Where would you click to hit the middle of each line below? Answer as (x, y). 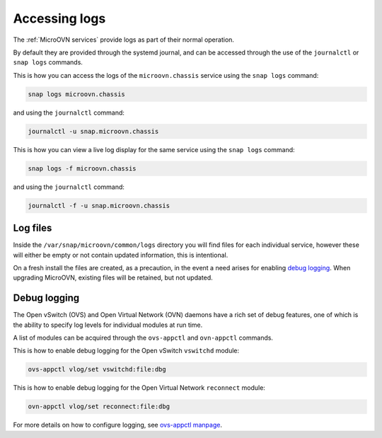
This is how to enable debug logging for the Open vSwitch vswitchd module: (126, 351)
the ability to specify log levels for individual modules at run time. (108, 325)
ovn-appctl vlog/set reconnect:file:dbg (99, 407)
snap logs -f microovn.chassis (82, 168)
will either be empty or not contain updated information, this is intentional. (121, 255)
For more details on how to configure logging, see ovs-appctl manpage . (118, 425)
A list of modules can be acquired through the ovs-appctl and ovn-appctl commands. (143, 338)
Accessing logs (59, 18)
